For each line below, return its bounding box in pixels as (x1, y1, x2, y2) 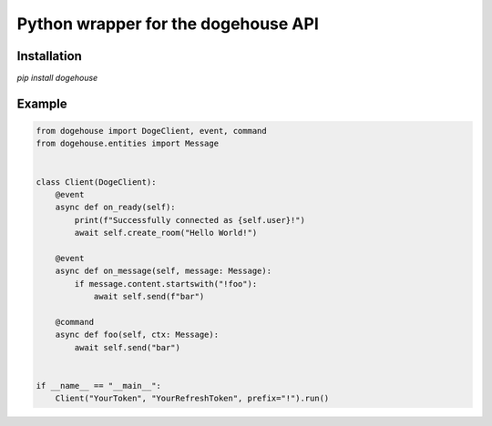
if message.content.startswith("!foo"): (74, 279, 258, 289)
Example (16, 96, 67, 111)
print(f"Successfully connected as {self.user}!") (74, 215, 305, 225)
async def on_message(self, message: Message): (55, 266, 272, 277)
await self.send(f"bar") (93, 291, 205, 302)
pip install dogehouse (16, 73, 98, 84)
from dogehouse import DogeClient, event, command (36, 126, 268, 137)
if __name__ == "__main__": (36, 380, 161, 390)
